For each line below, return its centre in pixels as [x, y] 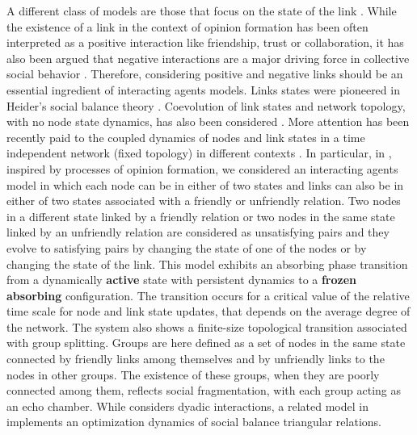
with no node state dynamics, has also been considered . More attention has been [208, 121]
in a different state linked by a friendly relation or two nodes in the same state [201, 216]
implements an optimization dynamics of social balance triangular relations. [194, 422]
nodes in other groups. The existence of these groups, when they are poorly [193, 374]
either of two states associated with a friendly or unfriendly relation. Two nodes [204, 201]
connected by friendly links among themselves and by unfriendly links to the [196, 359]
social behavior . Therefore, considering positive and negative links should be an [205, 74]
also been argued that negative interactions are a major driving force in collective [208, 58]
